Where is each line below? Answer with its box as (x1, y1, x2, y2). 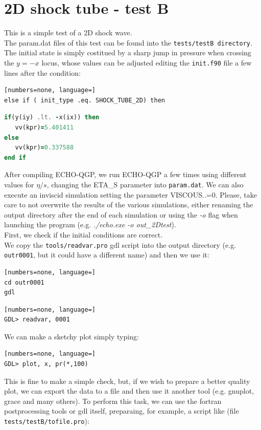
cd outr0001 (4, 278, 44, 286)
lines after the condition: (4, 67, 81, 78)
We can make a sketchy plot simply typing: (4, 331, 139, 341)
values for (4, 179, 34, 189)
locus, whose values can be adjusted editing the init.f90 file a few (41, 57, 252, 68)
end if (4, 154, 26, 161)
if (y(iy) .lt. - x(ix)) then (4, 114, 100, 121)
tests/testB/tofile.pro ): (4, 416, 89, 426)
